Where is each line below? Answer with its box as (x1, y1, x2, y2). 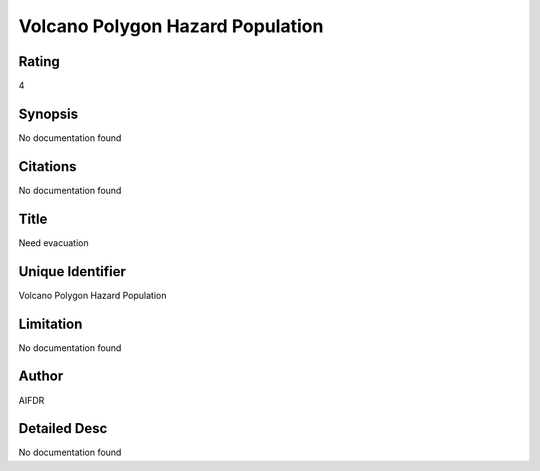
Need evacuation (18, 236, 89, 249)
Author (18, 368, 64, 385)
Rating (18, 53, 60, 70)
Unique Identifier (18, 263, 127, 280)
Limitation (18, 315, 83, 332)
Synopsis (18, 105, 79, 122)
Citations (18, 158, 77, 175)
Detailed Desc (18, 420, 108, 437)
